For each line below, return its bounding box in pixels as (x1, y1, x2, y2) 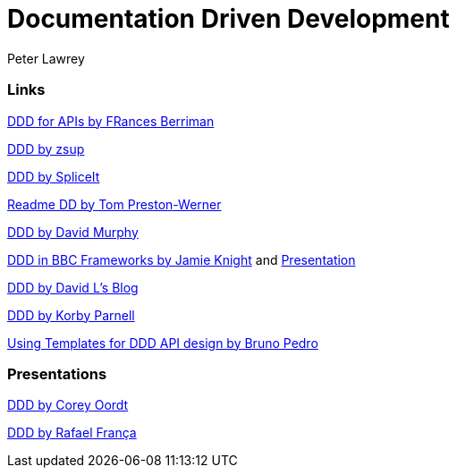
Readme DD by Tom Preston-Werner (7, 196, 222, 212)
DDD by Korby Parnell (7, 307, 135, 323)
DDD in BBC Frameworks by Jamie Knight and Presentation (7, 251, 356, 267)
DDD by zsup (7, 140, 85, 157)
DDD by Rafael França (7, 425, 137, 441)
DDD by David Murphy (7, 224, 139, 240)
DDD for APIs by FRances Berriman (7, 113, 215, 129)
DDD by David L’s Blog (7, 279, 139, 295)
